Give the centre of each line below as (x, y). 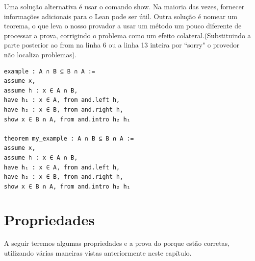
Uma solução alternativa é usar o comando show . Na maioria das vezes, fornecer (124, 6)
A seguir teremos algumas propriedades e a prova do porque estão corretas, (117, 243)
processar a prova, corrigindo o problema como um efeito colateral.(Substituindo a (127, 35)
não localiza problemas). (40, 54)
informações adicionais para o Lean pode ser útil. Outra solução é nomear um (121, 16)
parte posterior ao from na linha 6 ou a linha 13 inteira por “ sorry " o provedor (122, 45)
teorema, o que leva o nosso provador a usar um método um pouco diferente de (123, 26)
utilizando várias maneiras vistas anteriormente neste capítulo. (98, 253)
